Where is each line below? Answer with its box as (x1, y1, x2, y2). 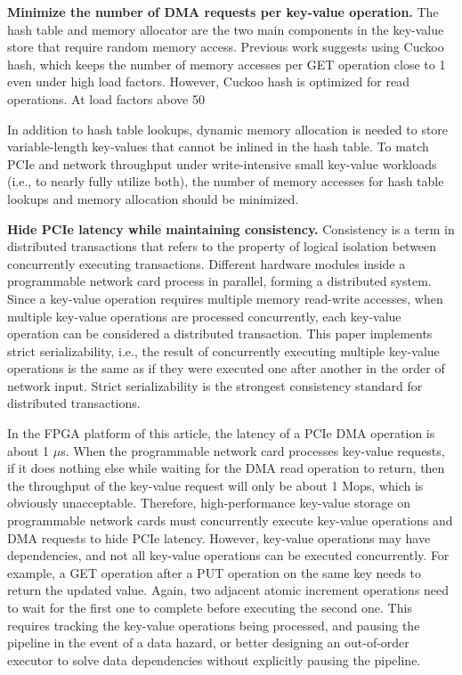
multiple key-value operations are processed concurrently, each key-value (7, 306, 401, 325)
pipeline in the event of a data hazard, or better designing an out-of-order (7, 633, 409, 652)
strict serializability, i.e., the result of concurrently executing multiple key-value (7, 341, 440, 360)
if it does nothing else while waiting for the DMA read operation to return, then (7, 459, 445, 477)
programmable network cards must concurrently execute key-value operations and (7, 511, 453, 530)
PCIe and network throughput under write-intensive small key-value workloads (7, 154, 437, 173)
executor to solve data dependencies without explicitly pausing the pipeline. (7, 650, 421, 669)
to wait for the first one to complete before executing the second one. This (7, 598, 412, 616)
